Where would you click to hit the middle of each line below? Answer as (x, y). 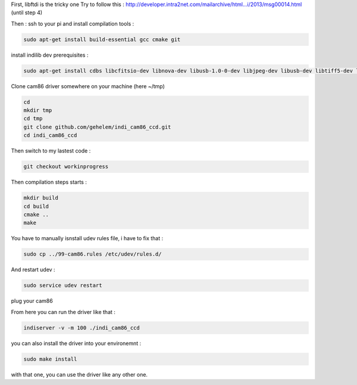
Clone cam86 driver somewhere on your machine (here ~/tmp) (88, 86)
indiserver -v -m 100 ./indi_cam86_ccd (82, 327)
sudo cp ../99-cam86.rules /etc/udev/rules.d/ (93, 254)
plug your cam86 (32, 301)
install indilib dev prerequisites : (50, 55)
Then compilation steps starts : (49, 182)
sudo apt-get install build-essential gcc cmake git (102, 39)
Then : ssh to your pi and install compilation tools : (73, 23)
